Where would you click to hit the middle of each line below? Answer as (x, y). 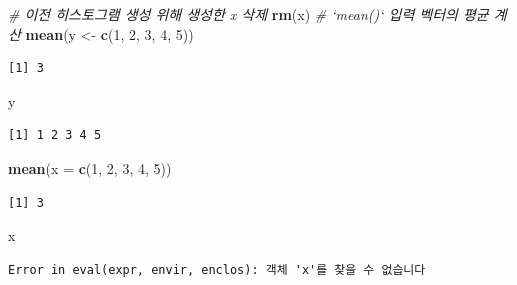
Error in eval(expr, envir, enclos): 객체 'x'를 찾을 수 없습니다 (217, 269)
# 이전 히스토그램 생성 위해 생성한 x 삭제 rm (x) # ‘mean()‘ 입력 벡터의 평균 (248, 14)
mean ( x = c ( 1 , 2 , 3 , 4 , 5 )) (90, 167)
